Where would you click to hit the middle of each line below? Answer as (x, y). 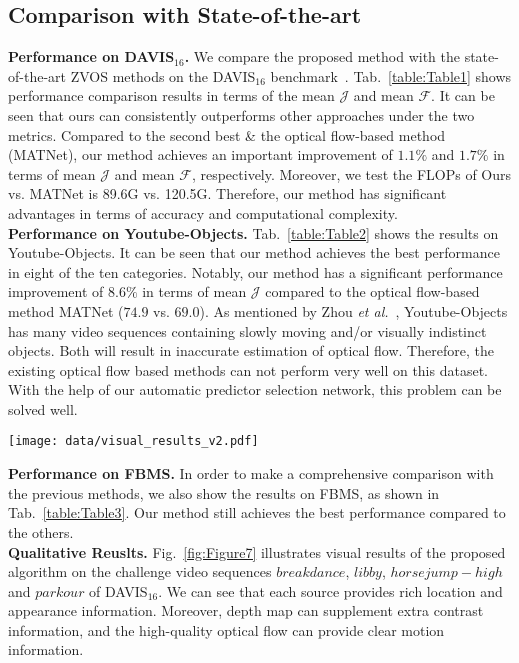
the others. (41, 531)
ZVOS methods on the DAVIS (163, 75)
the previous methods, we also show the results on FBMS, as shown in (224, 492)
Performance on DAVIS (91, 56)
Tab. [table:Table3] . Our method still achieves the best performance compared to (257, 512)
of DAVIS (118, 590)
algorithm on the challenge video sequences (140, 571)
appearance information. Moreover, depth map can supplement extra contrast (246, 610)
